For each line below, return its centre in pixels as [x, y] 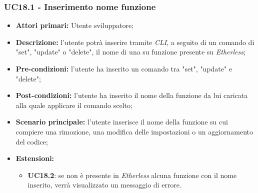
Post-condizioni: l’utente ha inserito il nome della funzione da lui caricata [132, 95]
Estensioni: [35, 158]
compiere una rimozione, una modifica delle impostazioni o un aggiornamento [134, 131]
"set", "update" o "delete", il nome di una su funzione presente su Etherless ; [130, 52]
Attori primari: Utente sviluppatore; [75, 25]
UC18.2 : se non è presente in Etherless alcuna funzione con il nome [132, 175]
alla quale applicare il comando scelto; [74, 105]
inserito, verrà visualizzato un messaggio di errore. [104, 185]
